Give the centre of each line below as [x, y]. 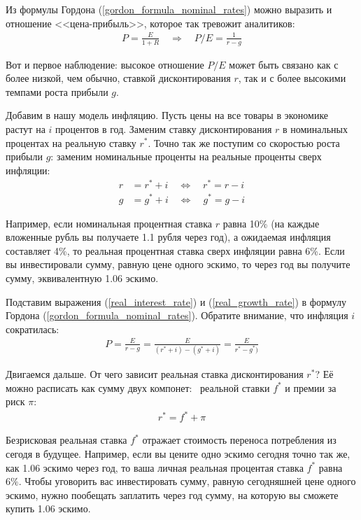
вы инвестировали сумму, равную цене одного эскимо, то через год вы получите [178, 264]
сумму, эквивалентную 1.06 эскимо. [82, 277]
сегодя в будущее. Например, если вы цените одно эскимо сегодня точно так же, [178, 454]
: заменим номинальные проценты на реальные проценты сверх [186, 156]
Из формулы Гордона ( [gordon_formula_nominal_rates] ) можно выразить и [169, 9]
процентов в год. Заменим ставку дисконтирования [164, 128]
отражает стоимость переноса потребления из [239, 440]
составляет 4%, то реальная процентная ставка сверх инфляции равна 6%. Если [175, 250]
